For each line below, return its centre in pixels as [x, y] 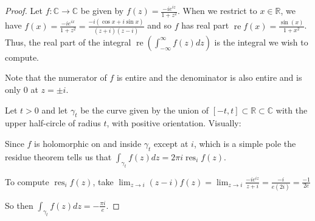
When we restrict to [220, 11]
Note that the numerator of [56, 77]
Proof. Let [24, 11]
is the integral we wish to [261, 42]
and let [55, 110]
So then [19, 205]
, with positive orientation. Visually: [174, 123]
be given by [102, 11]
